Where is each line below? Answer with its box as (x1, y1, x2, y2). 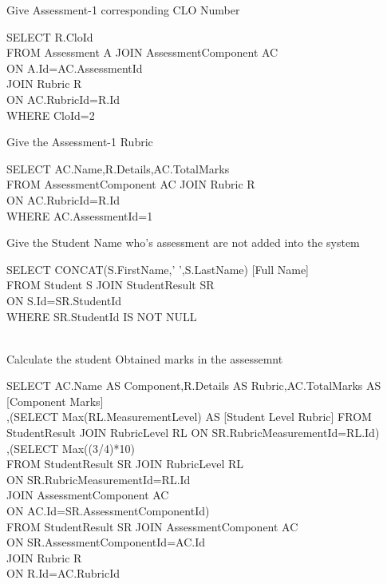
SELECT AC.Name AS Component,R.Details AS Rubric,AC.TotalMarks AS (6, 377, 381, 394)
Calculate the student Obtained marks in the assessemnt (6, 350, 283, 367)
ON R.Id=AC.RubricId (6, 565, 120, 582)
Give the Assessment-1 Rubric (6, 133, 153, 150)
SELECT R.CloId (6, 28, 93, 45)
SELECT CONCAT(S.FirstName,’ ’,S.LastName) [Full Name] (6, 260, 309, 277)
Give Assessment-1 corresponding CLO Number (6, 2, 240, 18)
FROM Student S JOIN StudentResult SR (6, 276, 215, 293)
